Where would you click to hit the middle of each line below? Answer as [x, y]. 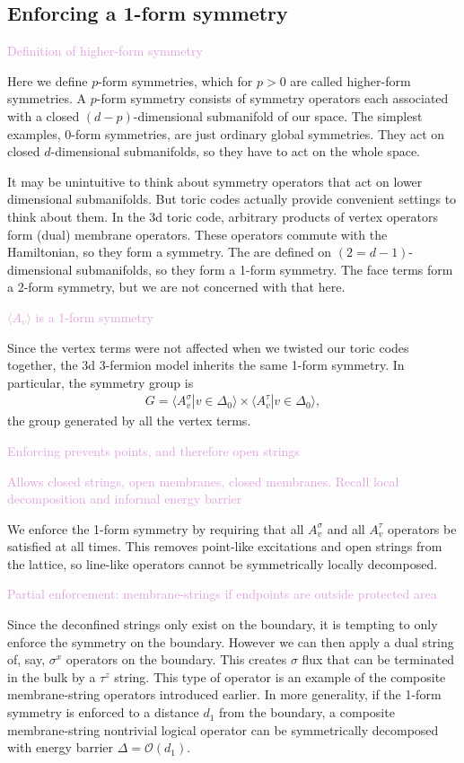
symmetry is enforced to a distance [103, 712]
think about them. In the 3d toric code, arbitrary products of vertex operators [223, 216]
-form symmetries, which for [175, 80]
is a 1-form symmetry [94, 316]
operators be [422, 528]
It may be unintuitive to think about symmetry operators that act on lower [215, 181]
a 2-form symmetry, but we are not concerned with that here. [176, 287]
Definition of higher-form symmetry [105, 51]
